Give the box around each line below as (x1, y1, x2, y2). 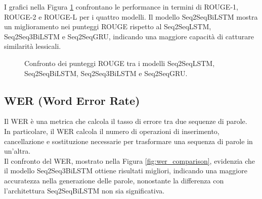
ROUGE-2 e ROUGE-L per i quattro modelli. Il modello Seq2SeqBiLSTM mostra (4, 11, 258, 22)
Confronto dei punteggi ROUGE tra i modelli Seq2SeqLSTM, (24, 57, 215, 68)
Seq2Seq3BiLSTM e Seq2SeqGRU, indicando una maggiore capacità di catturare (4, 31, 254, 41)
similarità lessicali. (4, 41, 61, 51)
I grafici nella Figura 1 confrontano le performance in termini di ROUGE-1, (4, 2, 238, 12)
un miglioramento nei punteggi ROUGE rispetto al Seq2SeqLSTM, (4, 21, 211, 32)
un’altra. (4, 146, 31, 156)
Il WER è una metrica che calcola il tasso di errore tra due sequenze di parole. (4, 116, 247, 126)
